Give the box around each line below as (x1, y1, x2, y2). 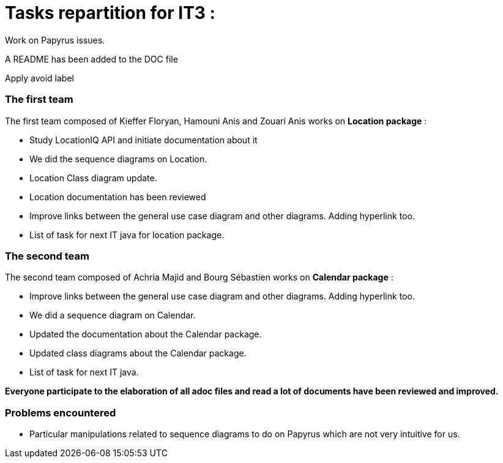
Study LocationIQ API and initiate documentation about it (29, 134, 258, 145)
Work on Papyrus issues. (5, 34, 105, 45)
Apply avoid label (5, 72, 74, 83)
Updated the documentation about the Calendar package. (29, 329, 262, 340)
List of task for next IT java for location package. (29, 229, 225, 240)
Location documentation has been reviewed (29, 191, 206, 202)
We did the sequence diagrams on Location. (29, 153, 207, 164)
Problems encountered (5, 406, 116, 419)
